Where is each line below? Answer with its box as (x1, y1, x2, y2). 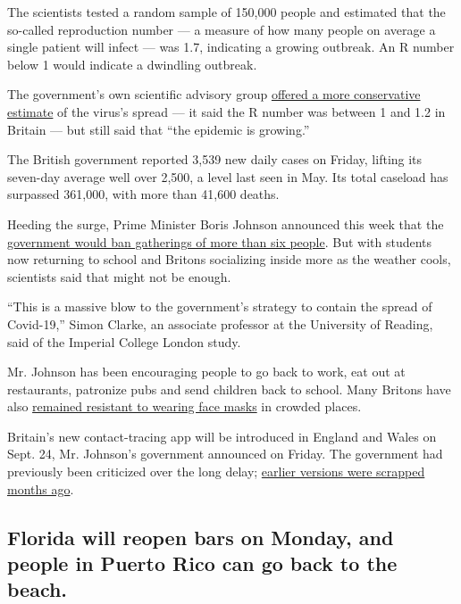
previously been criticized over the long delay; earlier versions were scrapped (7, 462, 425, 481)
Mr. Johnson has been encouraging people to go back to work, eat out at (7, 362, 406, 381)
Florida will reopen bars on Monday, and (7, 523, 394, 550)
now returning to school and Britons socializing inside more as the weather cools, (7, 250, 451, 269)
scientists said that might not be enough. (7, 267, 231, 285)
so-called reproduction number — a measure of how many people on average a (7, 20, 436, 38)
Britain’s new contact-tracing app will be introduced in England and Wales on (7, 426, 437, 445)
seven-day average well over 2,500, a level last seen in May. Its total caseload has (7, 167, 448, 186)
